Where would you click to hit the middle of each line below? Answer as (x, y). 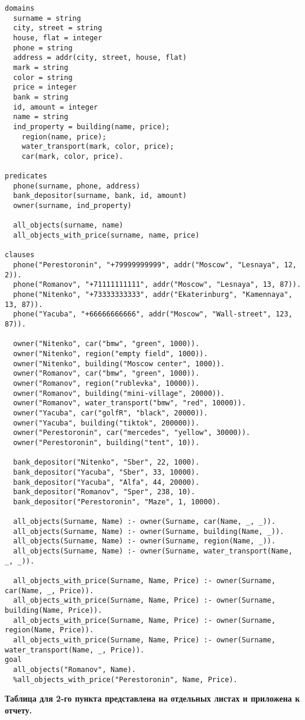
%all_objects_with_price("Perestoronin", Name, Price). (125, 679)
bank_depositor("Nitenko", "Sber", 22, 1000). (106, 463)
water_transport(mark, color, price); (98, 147)
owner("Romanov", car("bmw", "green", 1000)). (106, 374)
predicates (26, 176)
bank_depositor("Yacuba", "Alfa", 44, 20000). (106, 482)
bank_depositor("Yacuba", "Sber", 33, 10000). (106, 472)
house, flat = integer (58, 38)
